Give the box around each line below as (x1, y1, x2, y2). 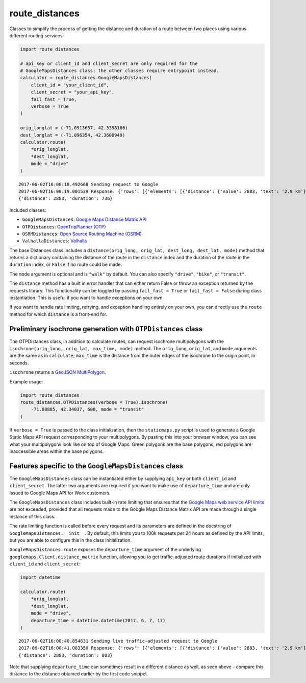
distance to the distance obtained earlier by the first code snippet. (9, 671, 148, 677)
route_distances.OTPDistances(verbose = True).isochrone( (20, 399, 168, 405)
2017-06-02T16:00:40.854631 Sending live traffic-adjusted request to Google (18, 638, 218, 644)
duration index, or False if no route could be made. (9, 261, 122, 268)
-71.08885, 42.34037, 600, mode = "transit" (31, 406, 144, 413)
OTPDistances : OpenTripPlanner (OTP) (22, 223, 107, 230)
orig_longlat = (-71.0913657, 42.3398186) (20, 125, 128, 131)
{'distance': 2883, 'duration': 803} (18, 652, 113, 658)
